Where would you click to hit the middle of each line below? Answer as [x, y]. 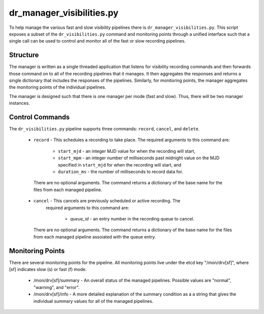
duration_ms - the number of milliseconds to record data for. [121, 172]
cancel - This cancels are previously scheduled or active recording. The [107, 201]
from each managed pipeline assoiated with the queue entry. [95, 237]
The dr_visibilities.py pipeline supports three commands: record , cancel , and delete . [104, 129]
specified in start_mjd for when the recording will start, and [120, 165]
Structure [24, 55]
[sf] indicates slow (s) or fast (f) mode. [48, 269]
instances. [20, 103]
